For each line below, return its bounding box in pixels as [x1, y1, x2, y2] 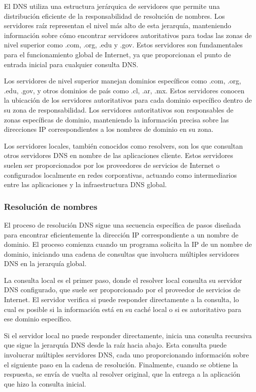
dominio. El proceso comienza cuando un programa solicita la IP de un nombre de [4, 239, 252, 249]
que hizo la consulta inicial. [4, 378, 86, 389]
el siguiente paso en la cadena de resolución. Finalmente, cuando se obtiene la [4, 359, 238, 369]
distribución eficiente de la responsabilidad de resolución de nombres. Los [4, 10, 225, 21]
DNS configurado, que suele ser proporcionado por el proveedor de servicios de [4, 284, 241, 295]
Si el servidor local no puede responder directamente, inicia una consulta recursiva [4, 330, 252, 340]
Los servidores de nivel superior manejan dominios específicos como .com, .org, [4, 76, 241, 86]
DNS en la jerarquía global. [4, 258, 87, 269]
